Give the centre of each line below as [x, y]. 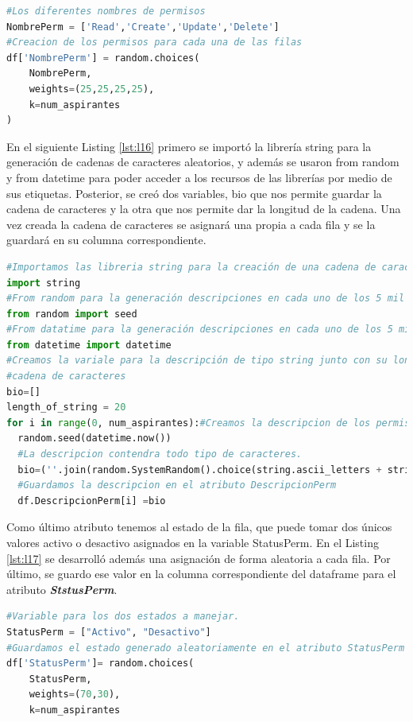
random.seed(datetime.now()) [95, 439]
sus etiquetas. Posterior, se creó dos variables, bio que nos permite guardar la [194, 193]
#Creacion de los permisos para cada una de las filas [154, 43]
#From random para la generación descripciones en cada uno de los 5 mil [206, 299]
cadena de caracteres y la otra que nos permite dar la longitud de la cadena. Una [204, 209]
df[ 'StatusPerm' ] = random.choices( [100, 664]
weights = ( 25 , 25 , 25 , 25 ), [92, 89]
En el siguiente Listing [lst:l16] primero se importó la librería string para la [189, 146]
